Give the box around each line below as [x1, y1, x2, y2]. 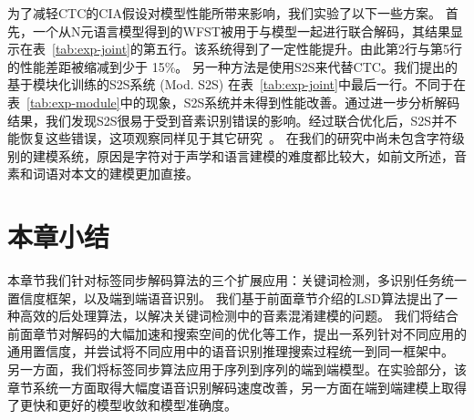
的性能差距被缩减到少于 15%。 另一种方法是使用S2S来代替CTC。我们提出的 [7, 56, 458, 76]
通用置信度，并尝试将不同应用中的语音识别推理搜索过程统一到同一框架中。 [7, 342, 454, 361]
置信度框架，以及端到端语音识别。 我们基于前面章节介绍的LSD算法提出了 [7, 288, 445, 307]
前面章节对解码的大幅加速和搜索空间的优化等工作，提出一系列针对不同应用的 [7, 323, 467, 343]
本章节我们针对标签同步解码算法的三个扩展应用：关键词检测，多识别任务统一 [7, 271, 467, 290]
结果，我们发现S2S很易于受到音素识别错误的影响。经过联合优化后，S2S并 [7, 110, 445, 129]
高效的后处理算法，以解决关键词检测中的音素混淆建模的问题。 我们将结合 [19, 306, 459, 325]
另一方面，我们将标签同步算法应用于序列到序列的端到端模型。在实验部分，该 [7, 360, 467, 379]
